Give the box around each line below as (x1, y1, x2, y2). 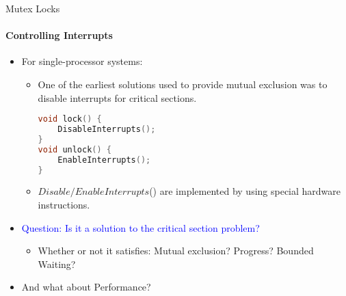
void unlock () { (38, 144, 112, 154)
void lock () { (38, 114, 102, 124)
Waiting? (38, 256, 76, 271)
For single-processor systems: (21, 54, 143, 68)
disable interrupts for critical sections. (38, 90, 197, 105)
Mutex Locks (5, 1, 60, 15)
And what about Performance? (21, 280, 151, 294)
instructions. (38, 198, 90, 212)
